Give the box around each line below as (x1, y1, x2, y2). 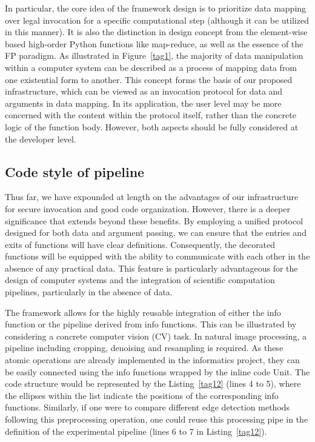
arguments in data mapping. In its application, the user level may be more (5, 96, 282, 109)
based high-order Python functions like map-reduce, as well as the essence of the (5, 37, 303, 50)
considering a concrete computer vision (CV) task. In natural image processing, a (5, 329, 307, 342)
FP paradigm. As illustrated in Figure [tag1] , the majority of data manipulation (5, 49, 303, 62)
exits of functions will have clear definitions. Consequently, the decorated (5, 238, 276, 250)
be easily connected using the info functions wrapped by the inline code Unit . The (5, 365, 310, 378)
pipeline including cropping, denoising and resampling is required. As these (5, 341, 283, 354)
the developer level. (5, 132, 76, 145)
